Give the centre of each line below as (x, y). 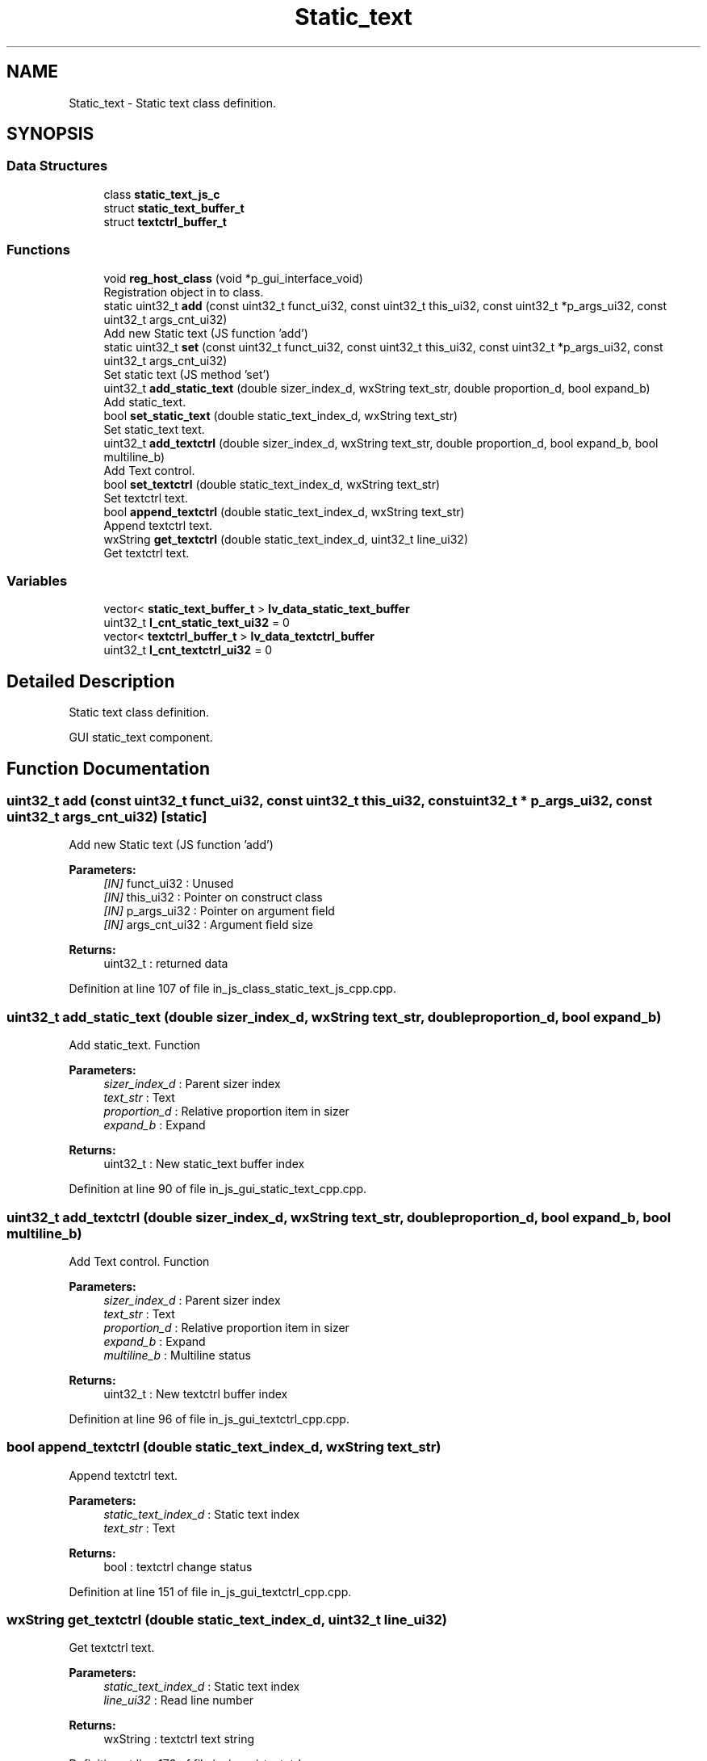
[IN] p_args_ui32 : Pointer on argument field (219, 911)
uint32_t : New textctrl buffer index (196, 1393)
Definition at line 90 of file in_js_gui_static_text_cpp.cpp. (218, 1189)
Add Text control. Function (139, 1261)
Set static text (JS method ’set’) (187, 374)
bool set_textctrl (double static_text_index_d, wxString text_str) (272, 484)
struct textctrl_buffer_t (165, 221)
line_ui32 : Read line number (179, 1700)
